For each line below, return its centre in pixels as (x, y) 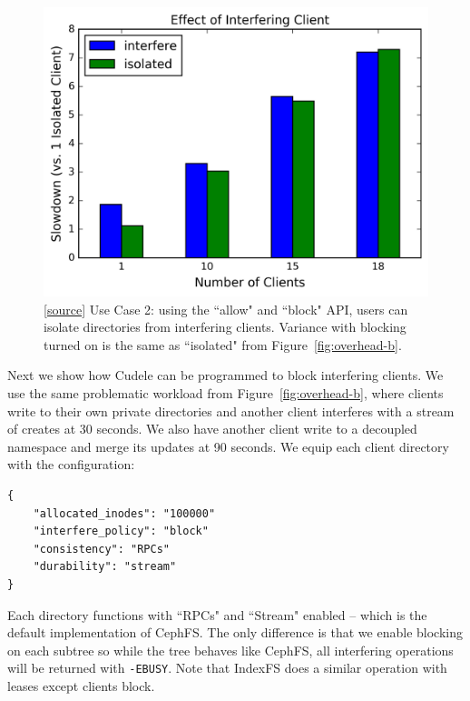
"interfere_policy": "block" (121, 531)
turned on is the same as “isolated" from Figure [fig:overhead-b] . (223, 344)
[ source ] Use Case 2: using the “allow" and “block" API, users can (226, 309)
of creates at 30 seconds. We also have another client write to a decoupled (212, 429)
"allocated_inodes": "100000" (124, 513)
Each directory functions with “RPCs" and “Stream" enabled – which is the (217, 614)
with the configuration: (71, 464)
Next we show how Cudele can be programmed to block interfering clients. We (225, 375)
